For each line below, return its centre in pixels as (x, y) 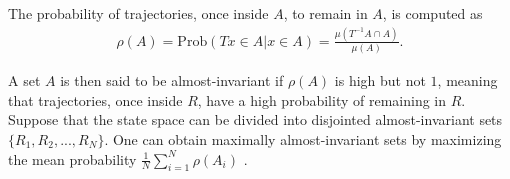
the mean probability (72, 158)
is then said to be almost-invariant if (172, 80)
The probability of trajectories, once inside (138, 13)
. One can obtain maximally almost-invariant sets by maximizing (303, 139)
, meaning (467, 80)
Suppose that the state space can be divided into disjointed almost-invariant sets (255, 119)
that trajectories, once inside (95, 99)
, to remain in (325, 13)
